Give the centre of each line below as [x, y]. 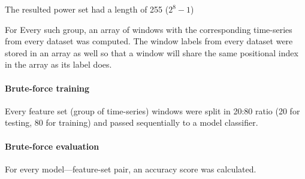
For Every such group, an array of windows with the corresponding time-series [149, 29]
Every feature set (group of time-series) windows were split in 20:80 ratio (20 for [152, 110]
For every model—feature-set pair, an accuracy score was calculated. [131, 169]
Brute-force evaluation [52, 146]
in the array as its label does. [58, 64]
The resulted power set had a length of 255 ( [87, 9]
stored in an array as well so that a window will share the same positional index [152, 52]
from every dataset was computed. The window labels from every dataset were [149, 41]
